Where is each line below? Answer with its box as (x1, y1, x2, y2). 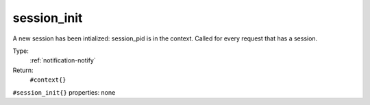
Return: (12, 66, 34, 74)
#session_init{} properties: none (12, 88, 116, 96)
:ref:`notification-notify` (29, 56, 96, 65)
